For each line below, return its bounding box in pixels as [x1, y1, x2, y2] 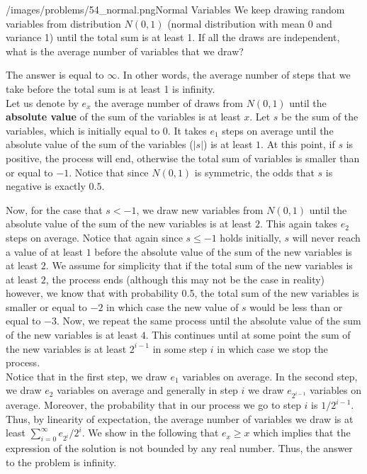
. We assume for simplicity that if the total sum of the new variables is [45, 258, 353, 273]
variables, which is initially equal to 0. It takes [6, 123, 207, 137]
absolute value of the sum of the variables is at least [6, 109, 241, 124]
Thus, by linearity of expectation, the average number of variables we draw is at [6, 411, 354, 426]
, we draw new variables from [136, 202, 264, 217]
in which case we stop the [217, 341, 328, 356]
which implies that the [253, 425, 351, 440]
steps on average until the [222, 123, 334, 137]
